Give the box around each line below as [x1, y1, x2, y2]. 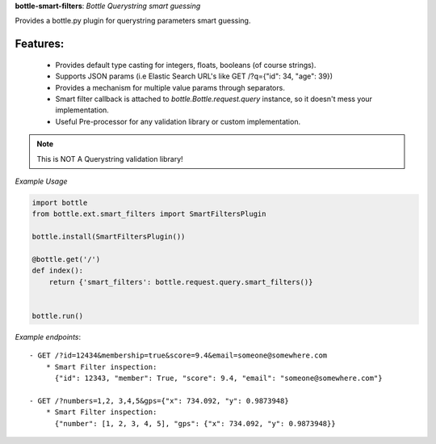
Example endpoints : [15, 332, 82, 341]
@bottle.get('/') [31, 255, 101, 264]
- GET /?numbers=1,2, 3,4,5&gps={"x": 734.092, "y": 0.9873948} [29, 396, 290, 405]
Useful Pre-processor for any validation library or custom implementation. [55, 116, 301, 126]
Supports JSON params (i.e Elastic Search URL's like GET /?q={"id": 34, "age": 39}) [55, 71, 333, 81]
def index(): [31, 266, 84, 275]
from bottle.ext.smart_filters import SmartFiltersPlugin [31, 209, 266, 218]
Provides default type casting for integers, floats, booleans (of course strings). [55, 60, 317, 70]
